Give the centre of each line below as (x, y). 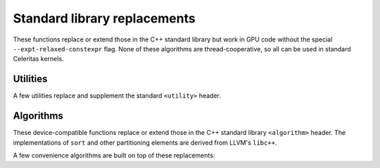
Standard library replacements (104, 18)
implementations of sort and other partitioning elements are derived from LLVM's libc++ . (145, 142)
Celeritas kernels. (38, 59)
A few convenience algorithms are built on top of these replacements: (114, 155)
